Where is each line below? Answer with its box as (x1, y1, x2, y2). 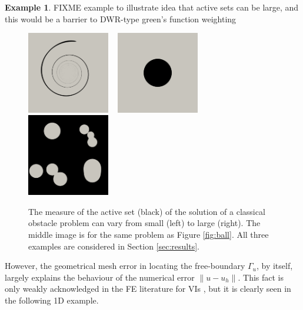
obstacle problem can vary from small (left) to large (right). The (28, 217, 261, 229)
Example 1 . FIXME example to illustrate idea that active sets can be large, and (5, 1, 299, 13)
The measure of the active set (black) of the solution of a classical (28, 205, 265, 217)
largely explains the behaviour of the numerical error (5, 271, 195, 283)
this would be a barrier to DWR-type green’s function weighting (5, 12, 237, 25)
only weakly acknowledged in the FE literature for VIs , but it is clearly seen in (5, 282, 291, 295)
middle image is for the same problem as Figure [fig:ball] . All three (28, 228, 269, 240)
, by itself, (256, 260, 293, 272)
